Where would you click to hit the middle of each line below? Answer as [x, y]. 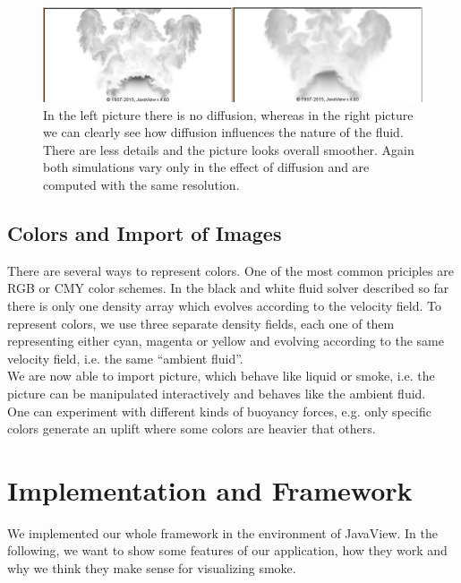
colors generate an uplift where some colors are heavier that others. [192, 429]
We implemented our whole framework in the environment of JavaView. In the [222, 532]
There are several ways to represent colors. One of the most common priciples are [230, 270]
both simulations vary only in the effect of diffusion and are [206, 167]
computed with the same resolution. [141, 184]
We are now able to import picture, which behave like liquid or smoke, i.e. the [221, 376]
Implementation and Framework [210, 489]
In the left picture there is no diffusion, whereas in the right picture [228, 114]
